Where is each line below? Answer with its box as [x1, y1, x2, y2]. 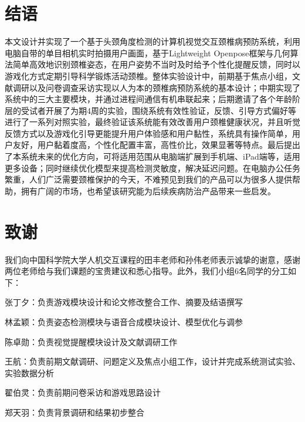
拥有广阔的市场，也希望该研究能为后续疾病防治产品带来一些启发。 [21, 184, 276, 197]
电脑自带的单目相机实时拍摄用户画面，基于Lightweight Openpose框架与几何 [5, 46, 290, 59]
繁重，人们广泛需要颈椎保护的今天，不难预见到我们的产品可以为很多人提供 [5, 173, 292, 185]
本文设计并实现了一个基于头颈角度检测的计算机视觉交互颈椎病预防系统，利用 [5, 35, 300, 48]
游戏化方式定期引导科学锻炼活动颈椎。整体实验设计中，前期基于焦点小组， [5, 69, 292, 82]
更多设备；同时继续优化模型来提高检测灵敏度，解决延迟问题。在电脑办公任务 [5, 161, 300, 174]
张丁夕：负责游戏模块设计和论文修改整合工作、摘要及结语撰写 [5, 296, 243, 308]
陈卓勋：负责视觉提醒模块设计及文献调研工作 [5, 335, 177, 347]
